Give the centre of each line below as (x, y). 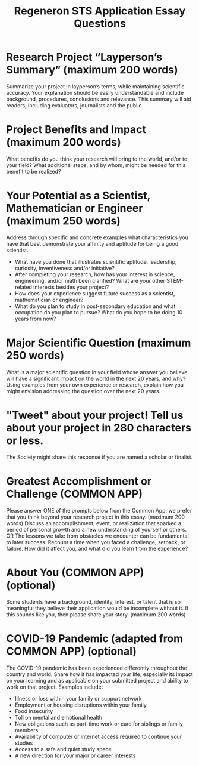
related (23, 287)
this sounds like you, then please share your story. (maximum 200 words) (96, 614)
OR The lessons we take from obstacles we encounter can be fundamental (97, 536)
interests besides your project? (71, 287)
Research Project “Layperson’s (84, 57)
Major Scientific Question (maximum (99, 343)
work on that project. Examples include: (55, 687)
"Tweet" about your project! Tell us (95, 415)
